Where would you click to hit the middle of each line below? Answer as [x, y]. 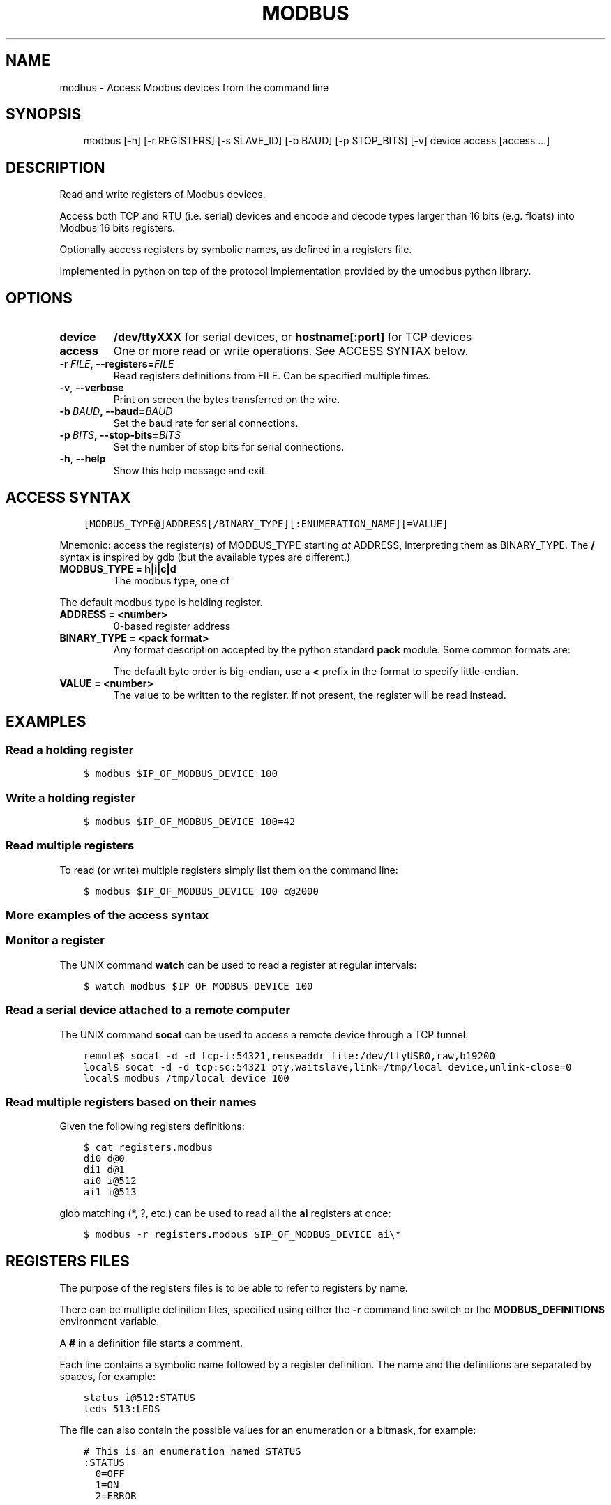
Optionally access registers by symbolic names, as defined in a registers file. [236, 250]
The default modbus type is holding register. [161, 602]
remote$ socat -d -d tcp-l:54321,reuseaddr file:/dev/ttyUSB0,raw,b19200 [289, 1056]
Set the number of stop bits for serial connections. [229, 447]
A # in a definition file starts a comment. [151, 1343]
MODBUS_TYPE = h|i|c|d [118, 568]
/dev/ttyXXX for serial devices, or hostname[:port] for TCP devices [293, 337]
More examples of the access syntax [107, 915]
